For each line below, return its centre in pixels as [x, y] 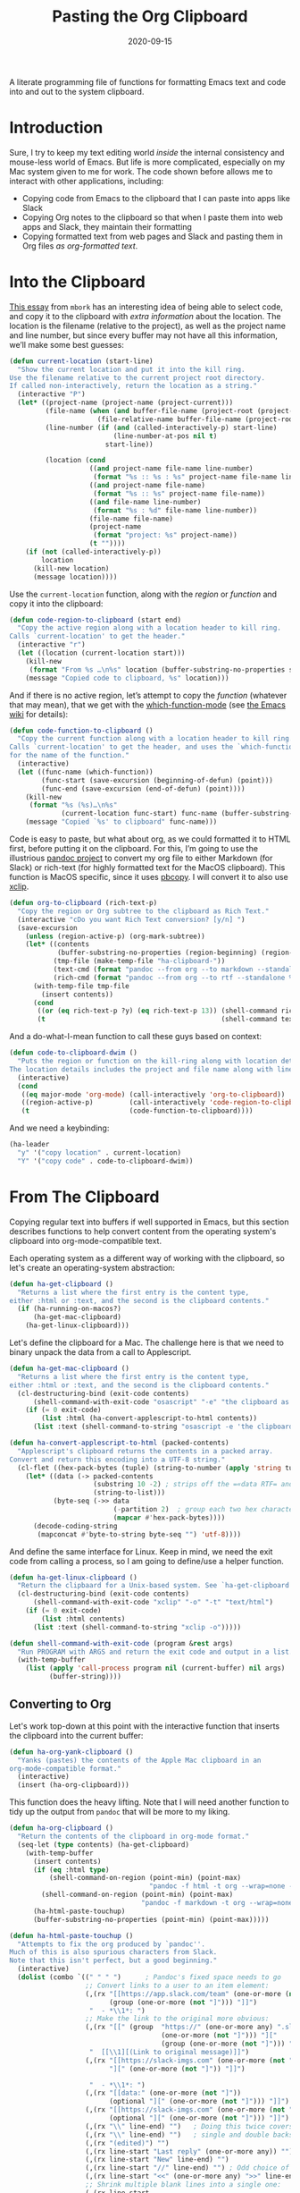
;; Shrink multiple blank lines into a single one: [183, 2185]
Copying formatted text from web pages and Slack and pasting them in [153, 236]
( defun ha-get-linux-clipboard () [74, 1577]
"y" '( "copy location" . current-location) [99, 1153]
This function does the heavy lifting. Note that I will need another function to [149, 1802]
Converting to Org [60, 1704]
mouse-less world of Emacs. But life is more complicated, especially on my [147, 162]
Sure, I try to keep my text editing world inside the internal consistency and [147, 152]
